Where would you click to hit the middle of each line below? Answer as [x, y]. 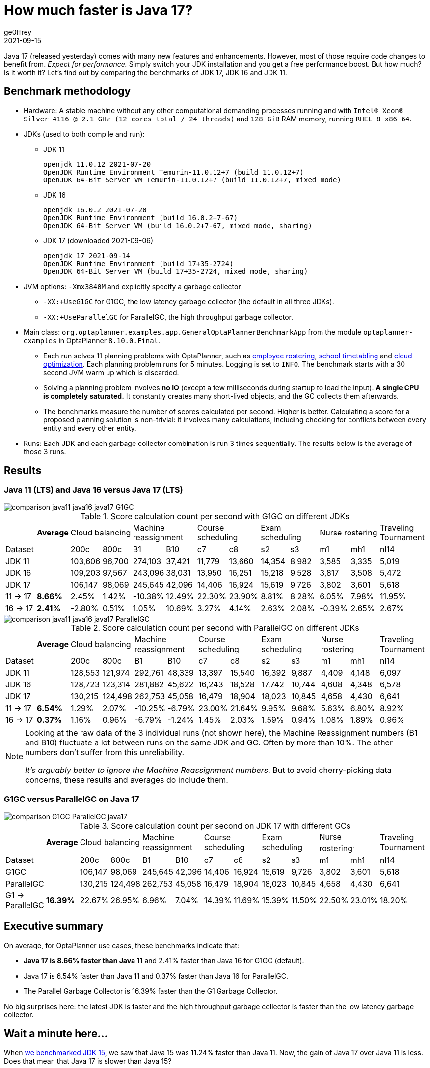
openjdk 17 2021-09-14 [87, 255]
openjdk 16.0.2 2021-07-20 [95, 210]
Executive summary [54, 926]
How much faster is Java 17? [98, 10]
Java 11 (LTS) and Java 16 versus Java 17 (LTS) [94, 490]
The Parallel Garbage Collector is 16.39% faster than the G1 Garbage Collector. [151, 991]
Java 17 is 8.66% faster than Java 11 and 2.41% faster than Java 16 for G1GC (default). [164, 960]
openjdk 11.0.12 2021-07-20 [97, 164]
